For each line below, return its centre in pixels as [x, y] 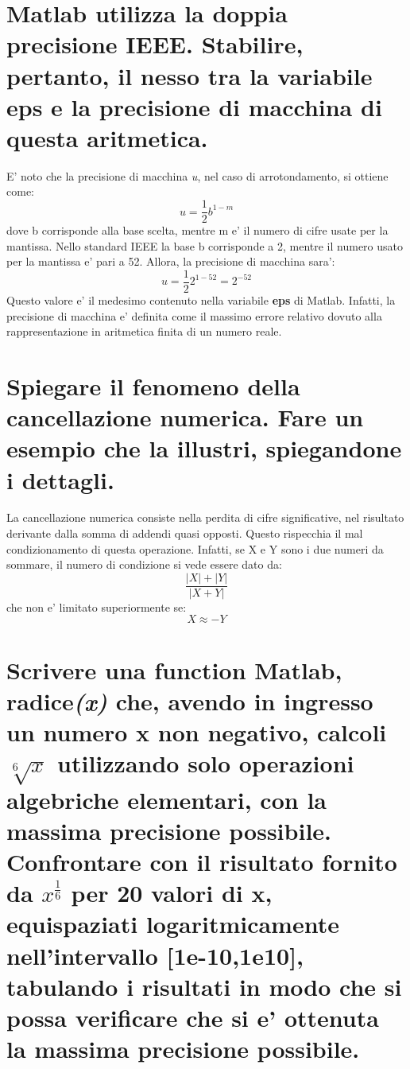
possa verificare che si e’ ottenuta [193, 1018]
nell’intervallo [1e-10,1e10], [155, 955]
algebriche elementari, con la [166, 799]
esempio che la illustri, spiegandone [204, 448]
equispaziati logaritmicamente [173, 924]
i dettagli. [60, 479]
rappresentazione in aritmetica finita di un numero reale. [144, 331]
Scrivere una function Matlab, [174, 669]
